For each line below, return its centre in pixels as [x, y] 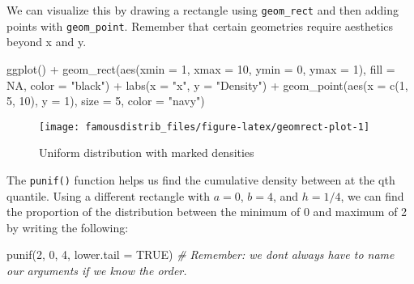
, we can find [372, 195]
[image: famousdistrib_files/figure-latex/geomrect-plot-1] [205, 127]
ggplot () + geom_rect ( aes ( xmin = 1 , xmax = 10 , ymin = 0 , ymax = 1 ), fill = [201, 68]
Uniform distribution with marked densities [147, 153]
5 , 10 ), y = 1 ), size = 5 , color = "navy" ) [106, 101]
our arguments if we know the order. [97, 270]
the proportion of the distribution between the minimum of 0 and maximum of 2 [207, 212]
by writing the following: [68, 227]
